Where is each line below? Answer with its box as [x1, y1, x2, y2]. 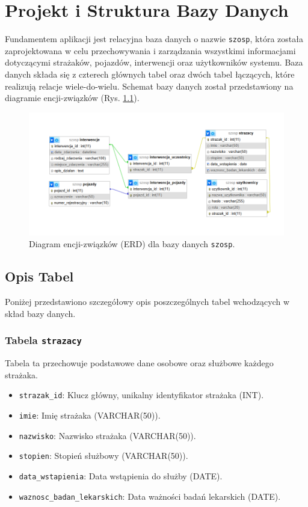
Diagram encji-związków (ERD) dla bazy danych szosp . [29, 238, 235, 250]
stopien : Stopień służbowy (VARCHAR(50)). [19, 449, 188, 462]
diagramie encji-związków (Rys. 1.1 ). [5, 91, 140, 104]
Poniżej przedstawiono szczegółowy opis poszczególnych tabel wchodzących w [5, 295, 290, 308]
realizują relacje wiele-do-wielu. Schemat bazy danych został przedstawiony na [5, 79, 294, 92]
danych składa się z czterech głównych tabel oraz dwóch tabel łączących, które [5, 67, 295, 80]
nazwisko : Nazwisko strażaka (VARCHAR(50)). [19, 429, 196, 441]
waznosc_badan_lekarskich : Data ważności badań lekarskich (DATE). [19, 490, 281, 502]
